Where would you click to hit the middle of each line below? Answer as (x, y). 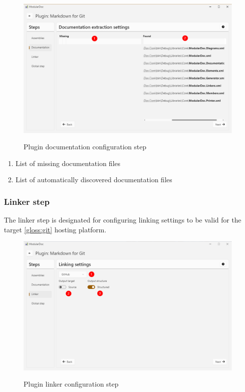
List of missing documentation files (68, 163)
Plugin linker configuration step (71, 384)
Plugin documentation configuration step (85, 147)
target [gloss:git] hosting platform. (55, 229)
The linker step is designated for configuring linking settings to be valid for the (123, 220)
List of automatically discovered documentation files (94, 180)
